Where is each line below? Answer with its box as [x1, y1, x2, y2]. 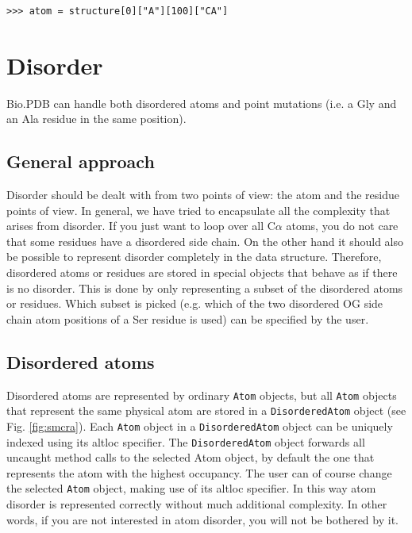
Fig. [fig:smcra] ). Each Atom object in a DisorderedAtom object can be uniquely [6, 417, 393, 434]
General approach [6, 149, 155, 174]
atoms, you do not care [286, 217, 399, 234]
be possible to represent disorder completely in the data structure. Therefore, [6, 248, 382, 265]
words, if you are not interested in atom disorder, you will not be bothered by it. [6, 511, 399, 527]
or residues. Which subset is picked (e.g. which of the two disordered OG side [6, 295, 383, 312]
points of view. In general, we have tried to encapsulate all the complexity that [6, 201, 391, 218]
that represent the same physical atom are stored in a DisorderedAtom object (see [6, 402, 406, 419]
